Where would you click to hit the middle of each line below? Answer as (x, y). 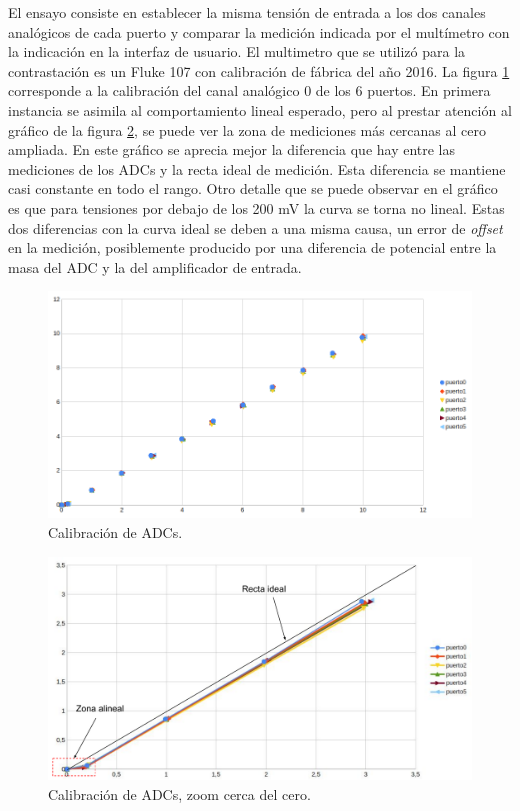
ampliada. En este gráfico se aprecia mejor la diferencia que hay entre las (232, 149)
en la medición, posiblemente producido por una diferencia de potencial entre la (252, 247)
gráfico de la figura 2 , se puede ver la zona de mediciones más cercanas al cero (247, 129)
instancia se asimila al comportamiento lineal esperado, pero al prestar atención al (260, 109)
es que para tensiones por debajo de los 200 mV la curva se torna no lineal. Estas (256, 207)
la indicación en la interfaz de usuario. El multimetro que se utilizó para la (237, 51)
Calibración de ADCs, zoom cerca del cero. (179, 793)
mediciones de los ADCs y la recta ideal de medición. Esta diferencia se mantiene (257, 168)
